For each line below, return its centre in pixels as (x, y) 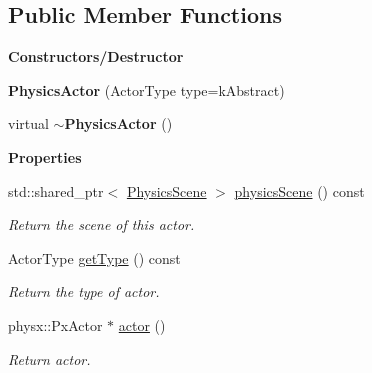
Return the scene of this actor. (101, 224)
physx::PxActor (55, 324)
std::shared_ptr (56, 190)
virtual (28, 123)
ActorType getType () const (94, 257)
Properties (45, 156)
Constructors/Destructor (96, 56)
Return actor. (49, 358)
